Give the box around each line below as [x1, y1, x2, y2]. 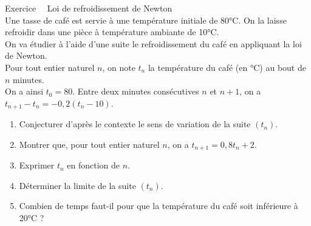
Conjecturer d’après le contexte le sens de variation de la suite [19, 118, 251, 130]
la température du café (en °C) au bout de [148, 61, 306, 73]
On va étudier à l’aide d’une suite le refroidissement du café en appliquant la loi [5, 37, 302, 50]
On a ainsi [5, 85, 44, 98]
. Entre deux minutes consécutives [72, 85, 199, 98]
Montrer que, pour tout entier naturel [19, 138, 160, 150]
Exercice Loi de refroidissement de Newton [5, 2, 173, 14]
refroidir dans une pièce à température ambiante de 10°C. [5, 25, 219, 38]
